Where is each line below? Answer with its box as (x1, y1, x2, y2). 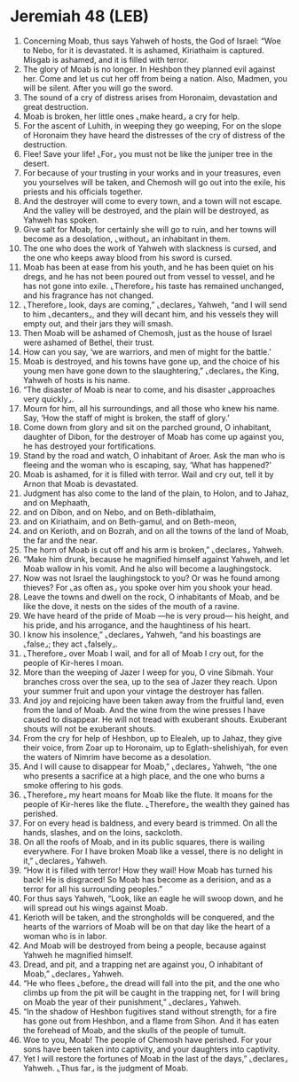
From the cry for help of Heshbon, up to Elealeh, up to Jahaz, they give (22, 733, 283, 743)
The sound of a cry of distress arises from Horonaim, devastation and (22, 91, 278, 103)
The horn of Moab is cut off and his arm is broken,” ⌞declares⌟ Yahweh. (22, 544, 285, 555)
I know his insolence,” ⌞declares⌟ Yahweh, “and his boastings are (22, 629, 262, 639)
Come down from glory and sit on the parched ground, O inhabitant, (22, 421, 271, 432)
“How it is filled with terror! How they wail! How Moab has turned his (22, 865, 273, 875)
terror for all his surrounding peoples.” (22, 883, 163, 894)
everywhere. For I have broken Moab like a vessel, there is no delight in (22, 845, 283, 857)
